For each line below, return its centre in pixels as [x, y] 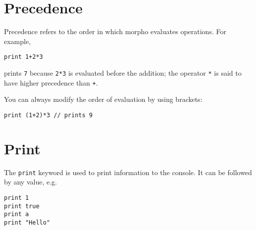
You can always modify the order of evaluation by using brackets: [103, 99]
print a [17, 214]
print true [22, 206]
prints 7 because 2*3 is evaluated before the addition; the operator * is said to [123, 72]
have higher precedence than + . [51, 82]
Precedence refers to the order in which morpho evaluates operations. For [115, 31]
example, [18, 41]
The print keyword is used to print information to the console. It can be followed [128, 172]
